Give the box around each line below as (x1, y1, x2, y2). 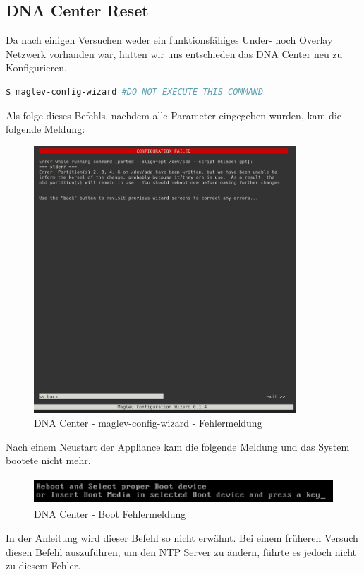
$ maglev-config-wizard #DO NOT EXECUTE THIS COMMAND (6, 86, 264, 97)
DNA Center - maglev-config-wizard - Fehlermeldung (34, 415, 262, 430)
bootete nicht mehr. (6, 453, 91, 468)
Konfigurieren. (6, 60, 67, 75)
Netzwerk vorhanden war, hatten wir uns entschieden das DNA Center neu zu (6, 46, 343, 61)
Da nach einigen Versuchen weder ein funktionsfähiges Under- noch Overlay (6, 32, 333, 47)
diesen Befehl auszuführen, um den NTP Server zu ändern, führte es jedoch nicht (6, 544, 357, 559)
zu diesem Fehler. (6, 558, 81, 573)
